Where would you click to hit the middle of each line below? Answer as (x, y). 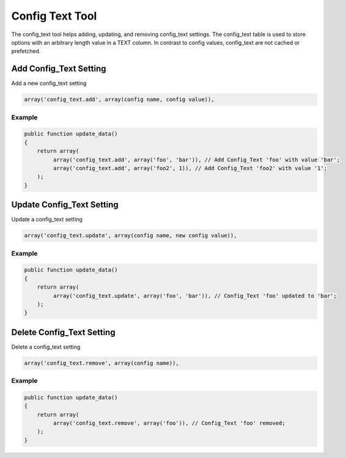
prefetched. (26, 51)
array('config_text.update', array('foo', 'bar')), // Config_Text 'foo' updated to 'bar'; (195, 296)
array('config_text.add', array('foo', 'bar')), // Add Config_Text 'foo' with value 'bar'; (197, 160)
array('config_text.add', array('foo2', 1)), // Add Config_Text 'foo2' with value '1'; (190, 168)
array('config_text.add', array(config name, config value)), (119, 100)
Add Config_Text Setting (59, 69)
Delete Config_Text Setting (63, 332)
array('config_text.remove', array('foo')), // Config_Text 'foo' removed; (169, 423)
